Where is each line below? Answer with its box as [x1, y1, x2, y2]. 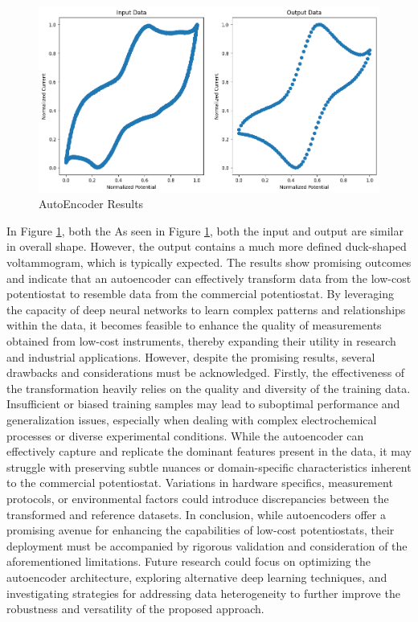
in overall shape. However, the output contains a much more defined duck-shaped [6, 238, 407, 255]
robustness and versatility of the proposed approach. [6, 600, 264, 617]
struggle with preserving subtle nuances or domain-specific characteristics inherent [6, 458, 412, 475]
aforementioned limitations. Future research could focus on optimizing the [6, 553, 371, 570]
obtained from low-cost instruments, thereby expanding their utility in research [6, 333, 396, 350]
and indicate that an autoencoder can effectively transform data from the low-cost [6, 269, 412, 286]
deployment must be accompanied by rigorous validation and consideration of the [6, 537, 408, 554]
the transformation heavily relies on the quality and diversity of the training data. [6, 379, 411, 396]
